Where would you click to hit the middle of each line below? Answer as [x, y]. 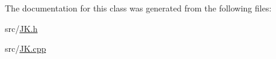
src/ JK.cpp [25, 48]
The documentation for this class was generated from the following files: [138, 8]
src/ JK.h [21, 28]
